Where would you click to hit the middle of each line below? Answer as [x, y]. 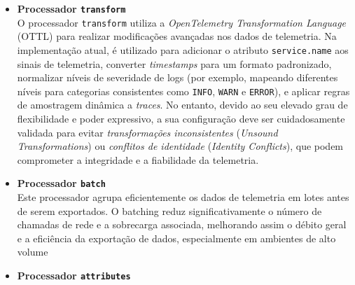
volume [33, 252]
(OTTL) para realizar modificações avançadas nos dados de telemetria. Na [177, 36]
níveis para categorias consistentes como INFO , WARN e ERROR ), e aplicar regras [183, 91]
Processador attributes [74, 275]
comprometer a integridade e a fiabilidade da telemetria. [138, 159]
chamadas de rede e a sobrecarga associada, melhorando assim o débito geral [182, 224]
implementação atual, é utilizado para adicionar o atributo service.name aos [183, 49]
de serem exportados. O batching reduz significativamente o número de [169, 210]
